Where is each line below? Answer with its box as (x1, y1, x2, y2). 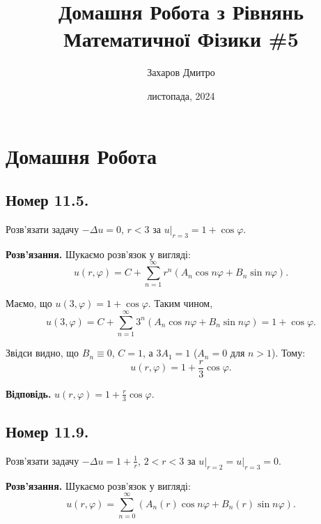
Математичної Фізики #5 (63, 24, 299, 53)
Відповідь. (6, 386, 52, 401)
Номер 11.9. (6, 421, 89, 442)
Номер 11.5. (6, 189, 89, 211)
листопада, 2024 (147, 88, 215, 103)
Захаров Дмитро (147, 65, 215, 80)
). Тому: (272, 345, 306, 360)
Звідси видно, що (6, 345, 79, 360)
